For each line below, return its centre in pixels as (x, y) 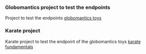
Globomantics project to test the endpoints (58, 7)
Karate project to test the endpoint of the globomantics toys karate (73, 41)
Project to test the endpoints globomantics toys (53, 18)
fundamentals (19, 47)
